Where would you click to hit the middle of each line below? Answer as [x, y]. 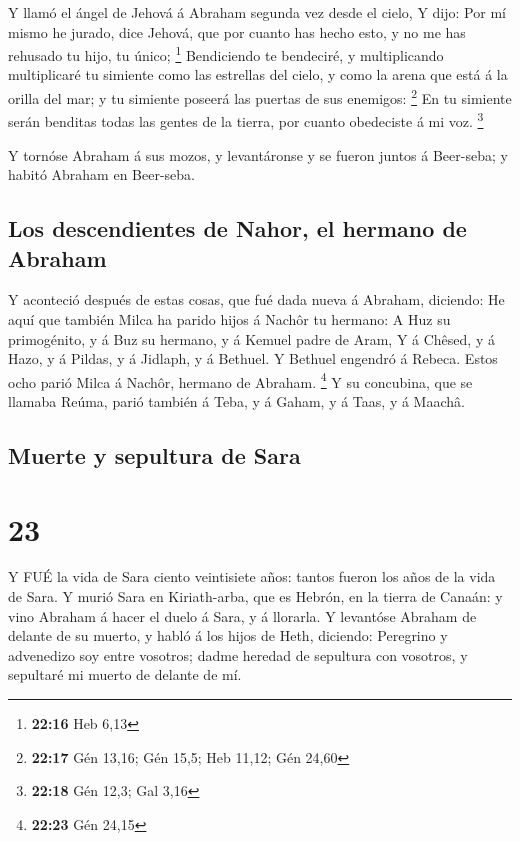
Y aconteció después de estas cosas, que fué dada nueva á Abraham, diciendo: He [256, 299]
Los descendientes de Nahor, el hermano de [237, 228]
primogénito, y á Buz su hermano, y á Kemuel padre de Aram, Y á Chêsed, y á [251, 338]
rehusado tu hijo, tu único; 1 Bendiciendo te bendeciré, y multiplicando [226, 53]
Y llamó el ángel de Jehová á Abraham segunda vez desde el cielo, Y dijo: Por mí [257, 12]
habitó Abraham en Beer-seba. [102, 174]
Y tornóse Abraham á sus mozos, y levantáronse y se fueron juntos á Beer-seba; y [258, 154]
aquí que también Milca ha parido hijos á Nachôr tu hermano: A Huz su [229, 318]
